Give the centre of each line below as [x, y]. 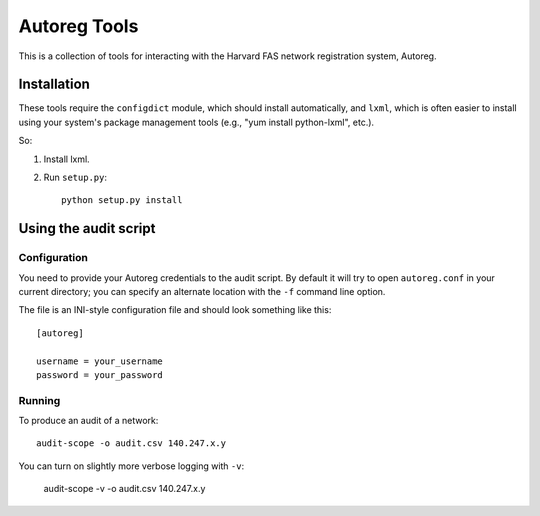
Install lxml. [66, 159]
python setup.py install [122, 200]
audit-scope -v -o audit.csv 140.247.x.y [124, 489]
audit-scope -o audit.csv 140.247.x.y [131, 443]
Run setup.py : [75, 177]
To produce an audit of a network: [88, 421]
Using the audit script [87, 228]
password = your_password [100, 374]
